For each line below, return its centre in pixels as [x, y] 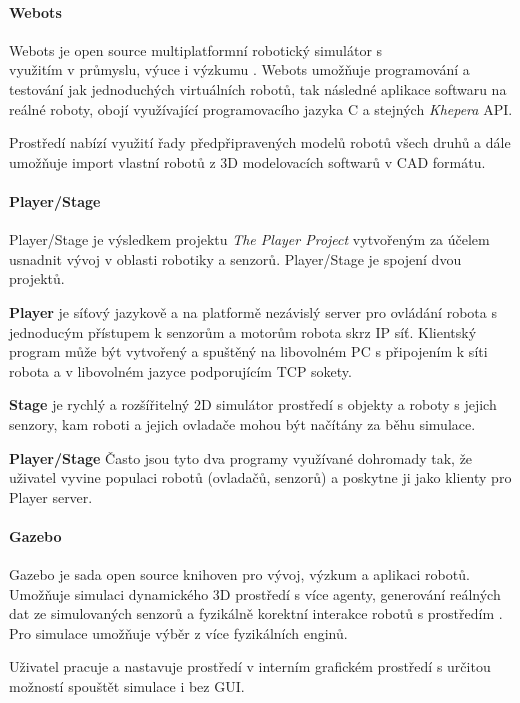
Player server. [51, 496]
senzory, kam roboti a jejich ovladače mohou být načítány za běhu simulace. [242, 423]
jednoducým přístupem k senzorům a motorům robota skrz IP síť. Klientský [243, 331]
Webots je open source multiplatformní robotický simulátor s [196, 49]
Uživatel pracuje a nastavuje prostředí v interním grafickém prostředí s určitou [250, 666]
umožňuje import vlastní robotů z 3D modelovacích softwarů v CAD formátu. [247, 161]
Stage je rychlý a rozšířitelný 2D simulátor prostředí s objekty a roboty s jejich [253, 404]
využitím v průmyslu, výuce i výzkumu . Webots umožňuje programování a [239, 69]
